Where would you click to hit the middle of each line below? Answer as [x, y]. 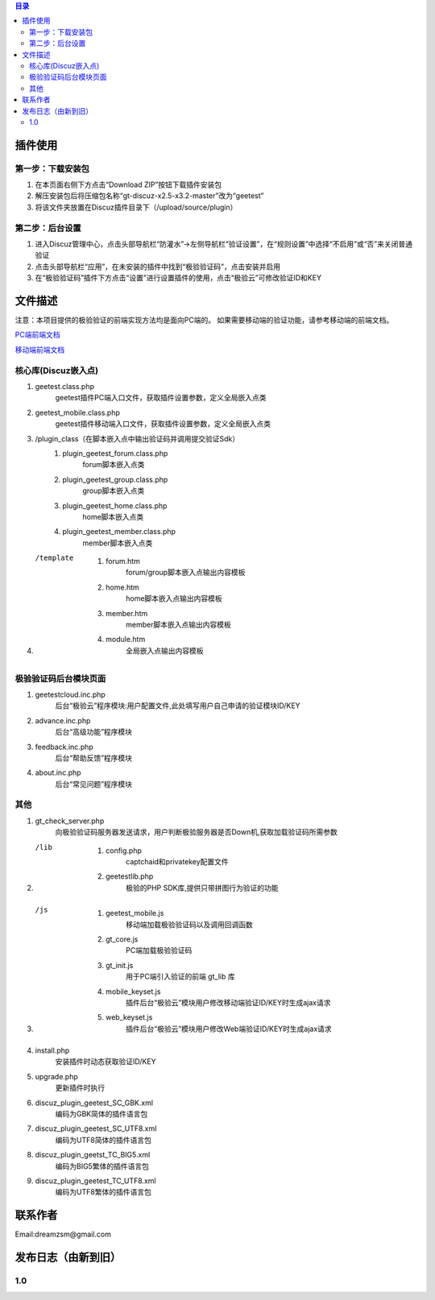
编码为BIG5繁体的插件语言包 [102, 1166]
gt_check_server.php [70, 821]
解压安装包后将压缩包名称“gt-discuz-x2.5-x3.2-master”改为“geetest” [150, 196]
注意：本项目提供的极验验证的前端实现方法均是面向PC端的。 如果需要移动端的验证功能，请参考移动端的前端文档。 [204, 320]
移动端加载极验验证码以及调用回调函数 [189, 924]
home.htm [123, 587]
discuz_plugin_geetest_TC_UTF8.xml [95, 1181]
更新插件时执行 [80, 1088]
